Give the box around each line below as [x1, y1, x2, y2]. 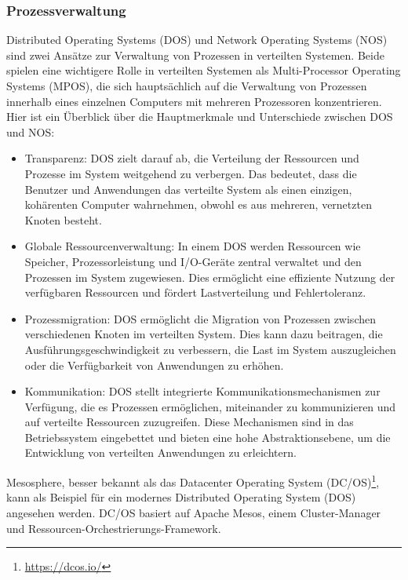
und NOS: [6, 123, 55, 140]
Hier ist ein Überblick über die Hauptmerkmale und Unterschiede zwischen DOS [6, 108, 393, 125]
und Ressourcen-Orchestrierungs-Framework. [6, 520, 221, 536]
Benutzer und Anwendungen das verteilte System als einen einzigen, [24, 181, 352, 197]
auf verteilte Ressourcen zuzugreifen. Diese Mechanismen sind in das [24, 414, 354, 430]
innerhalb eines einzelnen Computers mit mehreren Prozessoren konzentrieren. [6, 93, 382, 109]
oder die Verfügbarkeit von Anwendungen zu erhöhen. [24, 356, 284, 373]
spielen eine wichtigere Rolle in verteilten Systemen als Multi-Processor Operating [6, 62, 401, 78]
